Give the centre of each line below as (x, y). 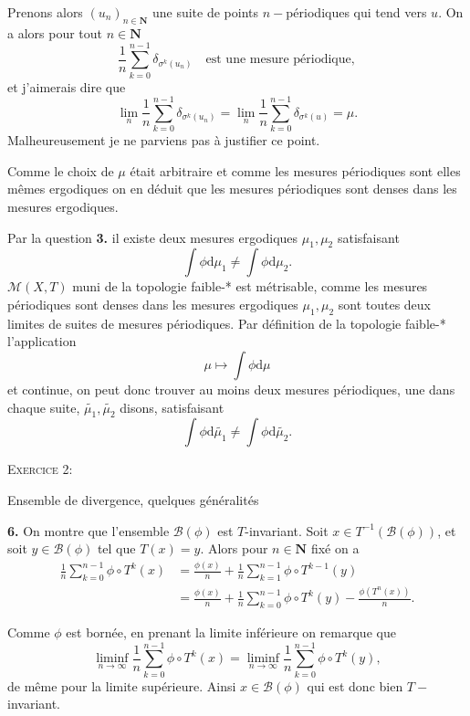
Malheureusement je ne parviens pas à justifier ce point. (164, 140)
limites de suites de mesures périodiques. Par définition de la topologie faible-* (227, 323)
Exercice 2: (40, 469)
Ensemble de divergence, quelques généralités (133, 499)
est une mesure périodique (278, 60)
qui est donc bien (355, 685)
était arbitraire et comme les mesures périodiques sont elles (295, 170)
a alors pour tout (55, 32)
